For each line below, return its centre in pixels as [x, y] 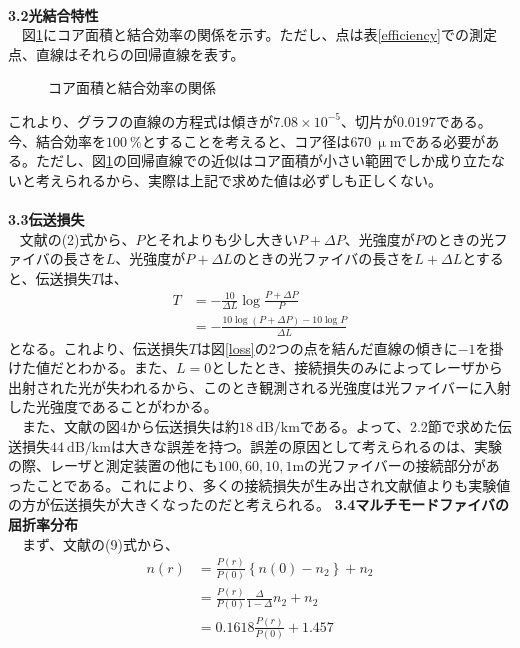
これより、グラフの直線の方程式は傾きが [141, 120]
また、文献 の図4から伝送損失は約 [130, 426]
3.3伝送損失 [46, 218]
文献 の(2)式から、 [77, 238]
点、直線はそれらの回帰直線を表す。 [126, 53]
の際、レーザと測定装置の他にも [113, 465]
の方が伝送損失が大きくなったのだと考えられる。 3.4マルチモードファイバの [258, 504]
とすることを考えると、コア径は [246, 140]
